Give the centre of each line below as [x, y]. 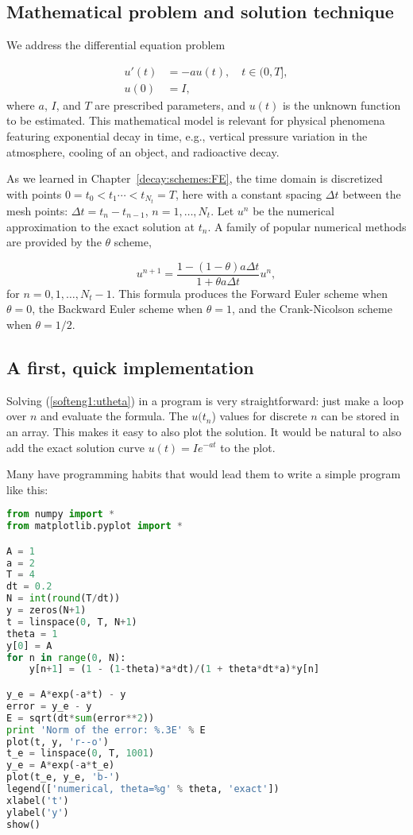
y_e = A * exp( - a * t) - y [66, 694]
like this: [27, 489]
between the [372, 193]
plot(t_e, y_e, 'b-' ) [64, 777]
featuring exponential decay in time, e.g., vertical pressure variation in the [187, 136]
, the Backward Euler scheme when [118, 309]
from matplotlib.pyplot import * [95, 526]
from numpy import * [61, 514]
